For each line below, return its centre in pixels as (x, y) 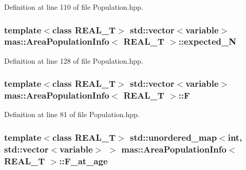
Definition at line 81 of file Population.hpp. (72, 114)
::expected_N (207, 41)
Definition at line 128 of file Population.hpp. (74, 60)
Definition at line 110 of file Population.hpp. (74, 7)
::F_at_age (83, 160)
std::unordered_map (174, 137)
